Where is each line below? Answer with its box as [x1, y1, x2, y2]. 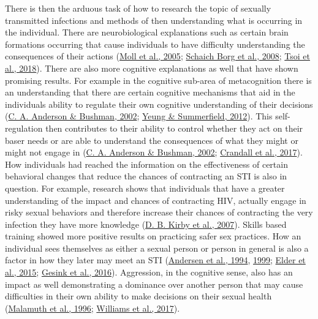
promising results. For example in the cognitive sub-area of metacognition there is [5, 73, 312, 86]
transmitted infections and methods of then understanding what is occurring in [5, 13, 303, 26]
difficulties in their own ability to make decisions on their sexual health [5, 290, 272, 302]
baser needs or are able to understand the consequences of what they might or [5, 133, 298, 146]
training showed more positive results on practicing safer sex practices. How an [5, 230, 301, 242]
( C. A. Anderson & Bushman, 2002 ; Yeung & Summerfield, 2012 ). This [5, 110, 273, 122]
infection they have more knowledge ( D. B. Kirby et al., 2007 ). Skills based [5, 217, 287, 230]
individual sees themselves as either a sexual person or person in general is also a [5, 241, 309, 254]
